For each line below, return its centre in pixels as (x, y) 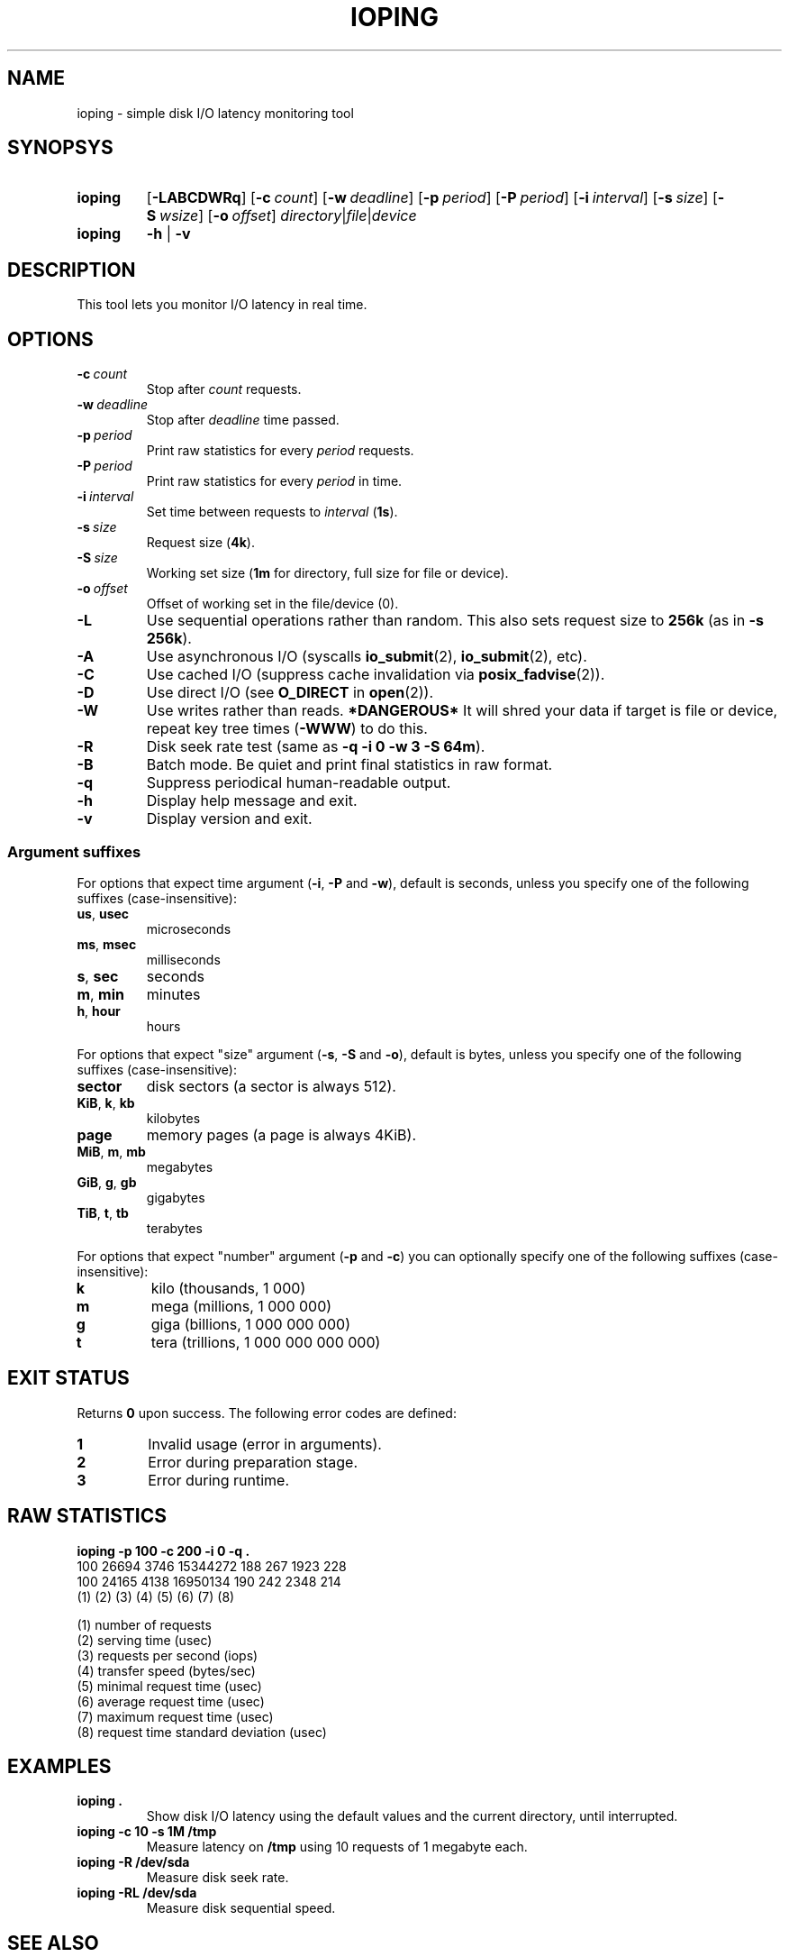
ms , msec (107, 944)
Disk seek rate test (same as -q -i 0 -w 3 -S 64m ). (316, 747)
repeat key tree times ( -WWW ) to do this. (287, 729)
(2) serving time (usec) (145, 1640)
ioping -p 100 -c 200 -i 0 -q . (163, 1550)
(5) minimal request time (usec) (169, 1686)
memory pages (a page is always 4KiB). (281, 1134)
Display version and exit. (229, 819)
